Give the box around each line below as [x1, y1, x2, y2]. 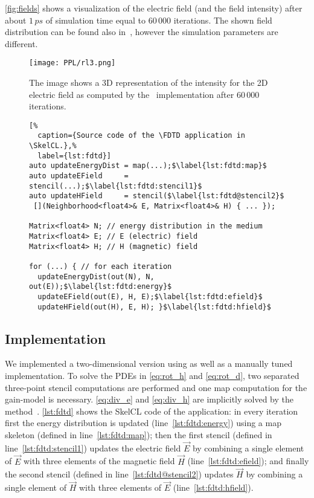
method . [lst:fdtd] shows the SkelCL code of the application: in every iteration [5, 404, 298, 417]
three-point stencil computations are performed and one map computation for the [5, 381, 307, 393]
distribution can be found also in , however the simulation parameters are [5, 25, 278, 38]
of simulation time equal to [45, 13, 146, 26]
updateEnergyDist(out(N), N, [37, 272, 155, 281]
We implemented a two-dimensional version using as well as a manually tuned [5, 357, 293, 370]
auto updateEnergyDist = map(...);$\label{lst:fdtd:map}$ [29, 161, 267, 170]
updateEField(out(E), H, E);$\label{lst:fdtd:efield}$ [37, 292, 263, 301]
